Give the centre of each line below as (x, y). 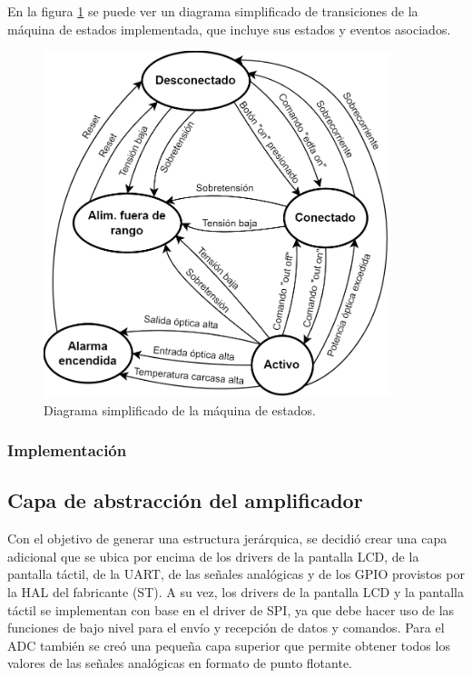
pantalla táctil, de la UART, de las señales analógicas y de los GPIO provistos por (236, 574)
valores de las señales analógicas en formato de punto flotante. (180, 663)
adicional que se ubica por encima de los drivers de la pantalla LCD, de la (213, 556)
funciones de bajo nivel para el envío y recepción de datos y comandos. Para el (226, 628)
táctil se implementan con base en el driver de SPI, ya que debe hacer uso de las (231, 609)
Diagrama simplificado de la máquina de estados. (180, 409)
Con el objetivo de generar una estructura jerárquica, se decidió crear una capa (227, 538)
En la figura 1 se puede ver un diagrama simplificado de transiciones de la (213, 11)
